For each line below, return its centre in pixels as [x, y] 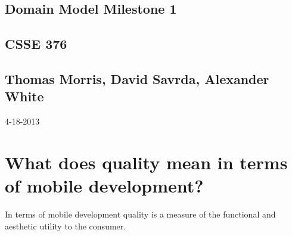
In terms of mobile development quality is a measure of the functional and [140, 214]
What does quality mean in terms [146, 162]
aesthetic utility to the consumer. [66, 226]
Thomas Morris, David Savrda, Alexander [137, 78]
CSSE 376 [36, 44]
